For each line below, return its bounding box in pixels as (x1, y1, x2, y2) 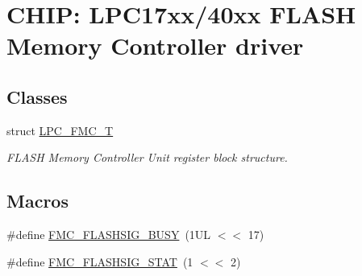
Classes (6, 84, 68, 109)
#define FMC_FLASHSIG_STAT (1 (6, 253, 193, 270)
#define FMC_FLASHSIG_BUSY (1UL (6, 226, 211, 243)
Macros (6, 188, 69, 213)
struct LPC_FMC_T (6, 122, 114, 138)
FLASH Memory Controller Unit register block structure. (6, 149, 288, 166)
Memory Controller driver (6, 29, 304, 62)
